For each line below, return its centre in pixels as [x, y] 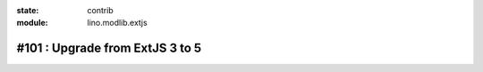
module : [32, 23]
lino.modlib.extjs [117, 23]
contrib [100, 10]
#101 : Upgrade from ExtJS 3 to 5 [109, 48]
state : [28, 10]
